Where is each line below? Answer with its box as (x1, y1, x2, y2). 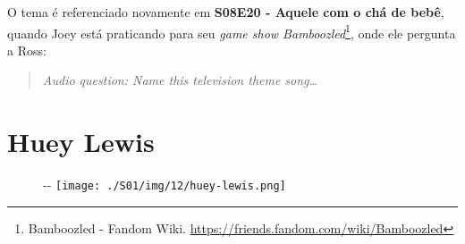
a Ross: (7, 40, 46, 59)
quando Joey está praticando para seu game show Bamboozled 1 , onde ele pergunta (7, 21, 456, 42)
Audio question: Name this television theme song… (42, 71, 318, 89)
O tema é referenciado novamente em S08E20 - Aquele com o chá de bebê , (7, 3, 444, 21)
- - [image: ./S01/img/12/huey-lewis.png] (43, 175, 286, 194)
